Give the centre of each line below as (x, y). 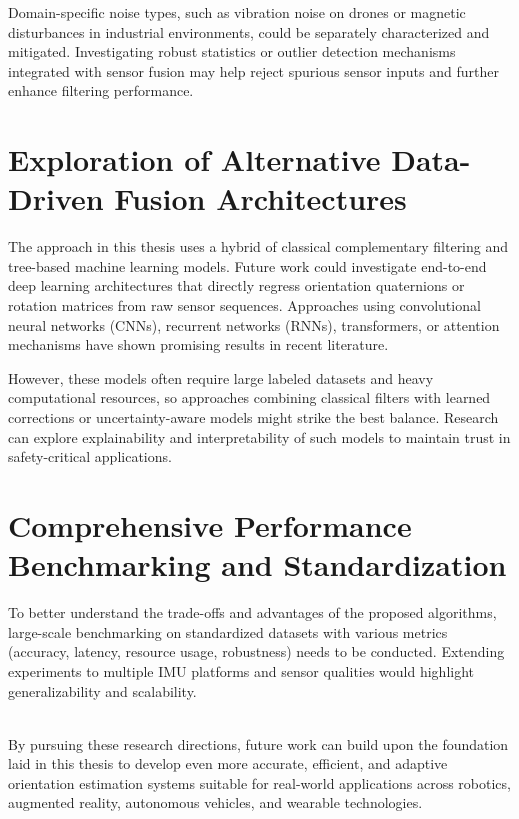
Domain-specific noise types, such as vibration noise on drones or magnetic (237, 12)
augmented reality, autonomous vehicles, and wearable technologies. (215, 802)
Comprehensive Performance (210, 525)
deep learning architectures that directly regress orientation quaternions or (236, 285)
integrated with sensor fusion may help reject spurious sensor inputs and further (253, 70)
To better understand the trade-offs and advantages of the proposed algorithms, (252, 612)
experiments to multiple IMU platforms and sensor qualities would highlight (241, 670)
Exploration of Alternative (194, 159)
